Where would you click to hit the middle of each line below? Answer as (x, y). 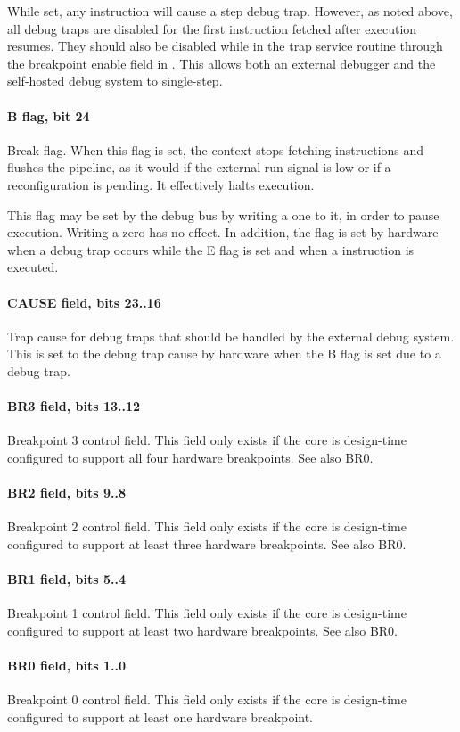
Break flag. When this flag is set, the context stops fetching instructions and (216, 149)
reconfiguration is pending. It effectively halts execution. (161, 184)
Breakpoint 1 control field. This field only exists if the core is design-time (207, 613)
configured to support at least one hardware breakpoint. (160, 716)
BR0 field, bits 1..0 (66, 666)
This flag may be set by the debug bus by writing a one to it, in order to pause (223, 214)
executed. (33, 267)
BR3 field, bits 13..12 (74, 406)
